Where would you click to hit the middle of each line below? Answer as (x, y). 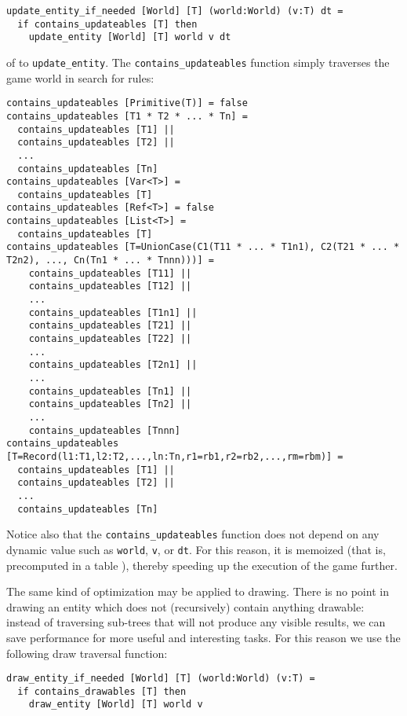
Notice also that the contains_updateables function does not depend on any (193, 534)
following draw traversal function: (87, 653)
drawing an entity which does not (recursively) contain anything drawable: (185, 606)
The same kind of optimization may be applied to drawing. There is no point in (198, 591)
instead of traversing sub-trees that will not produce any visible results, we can (196, 622)
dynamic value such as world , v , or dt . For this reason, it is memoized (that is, (196, 549)
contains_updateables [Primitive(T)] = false (127, 103)
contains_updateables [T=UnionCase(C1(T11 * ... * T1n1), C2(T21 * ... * (203, 247)
